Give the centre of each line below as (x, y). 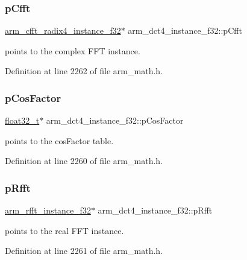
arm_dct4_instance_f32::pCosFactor (115, 120)
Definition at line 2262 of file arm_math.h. (84, 71)
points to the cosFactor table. (59, 140)
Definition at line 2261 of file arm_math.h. (84, 251)
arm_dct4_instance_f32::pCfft (185, 30)
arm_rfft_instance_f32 (48, 210)
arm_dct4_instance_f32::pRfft (155, 210)
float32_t (22, 120)
